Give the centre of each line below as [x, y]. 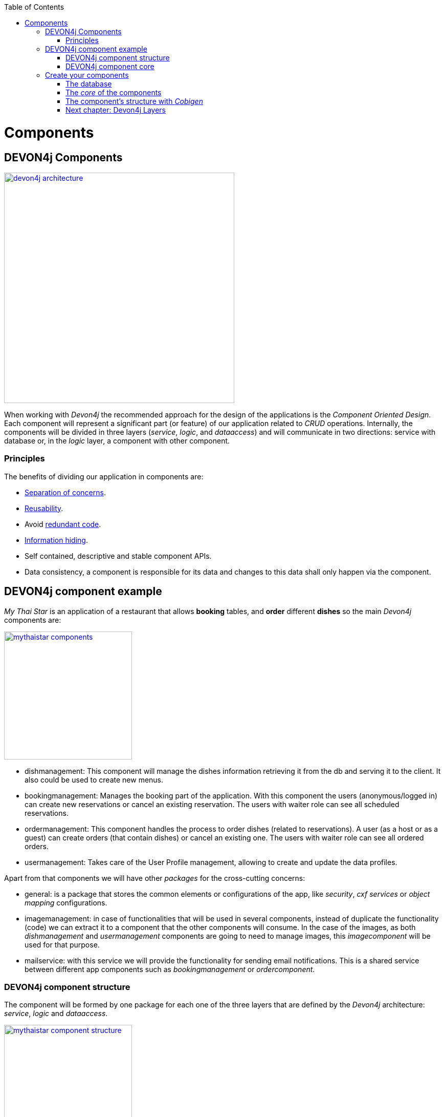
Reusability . [44, 508]
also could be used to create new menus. [94, 779]
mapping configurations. [66, 902]
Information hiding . [56, 540]
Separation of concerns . [65, 492]
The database [89, 84]
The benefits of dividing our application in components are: [104, 476]
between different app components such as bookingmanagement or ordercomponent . [170, 969]
